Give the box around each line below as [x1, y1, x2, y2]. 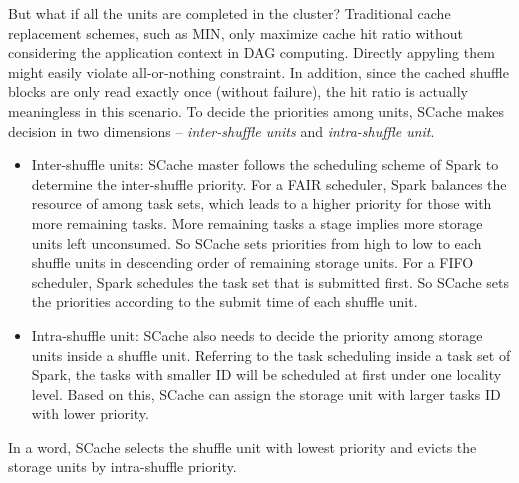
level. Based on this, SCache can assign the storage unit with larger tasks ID [31, 383, 501, 404]
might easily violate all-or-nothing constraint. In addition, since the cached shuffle [8, 61, 509, 82]
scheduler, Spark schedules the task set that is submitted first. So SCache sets [31, 271, 510, 292]
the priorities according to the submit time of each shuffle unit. [31, 291, 418, 312]
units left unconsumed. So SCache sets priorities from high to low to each [31, 232, 482, 253]
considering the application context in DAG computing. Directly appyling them [8, 42, 495, 63]
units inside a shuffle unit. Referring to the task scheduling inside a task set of [31, 344, 511, 365]
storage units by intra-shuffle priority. [8, 456, 237, 477]
